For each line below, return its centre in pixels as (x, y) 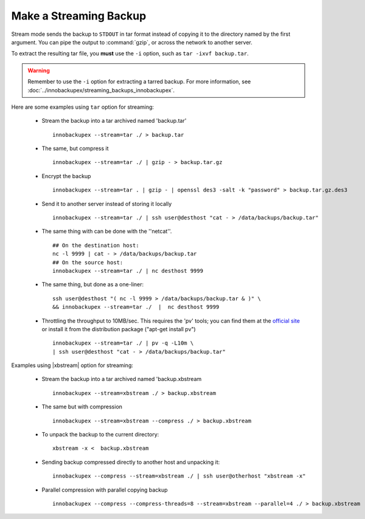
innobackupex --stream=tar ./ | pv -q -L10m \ (123, 343)
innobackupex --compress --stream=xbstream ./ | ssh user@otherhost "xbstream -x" (179, 476)
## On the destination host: (96, 245)
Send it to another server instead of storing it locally (107, 204)
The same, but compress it (75, 148)
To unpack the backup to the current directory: (100, 435)
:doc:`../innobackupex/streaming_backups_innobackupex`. (101, 90)
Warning (39, 70)
